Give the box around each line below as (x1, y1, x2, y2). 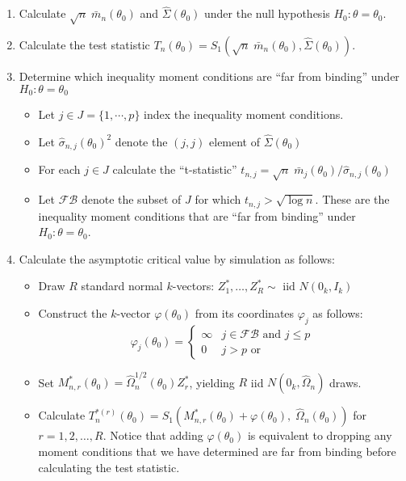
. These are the (315, 191, 390, 208)
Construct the (38, 304, 107, 321)
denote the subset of (81, 191, 182, 208)
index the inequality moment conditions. (144, 106, 344, 123)
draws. (329, 373, 362, 390)
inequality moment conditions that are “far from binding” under (38, 207, 356, 224)
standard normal (81, 277, 163, 294)
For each (38, 161, 81, 178)
